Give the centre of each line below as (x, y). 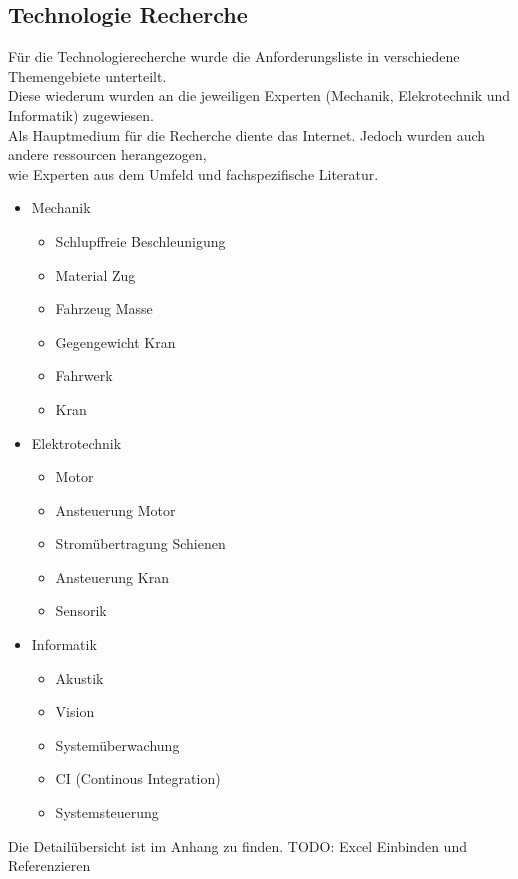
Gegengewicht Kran (115, 341)
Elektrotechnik (76, 442)
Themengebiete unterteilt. (87, 75)
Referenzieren (49, 865)
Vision (75, 711)
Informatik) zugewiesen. (81, 114)
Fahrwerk (84, 375)
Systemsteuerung (107, 812)
